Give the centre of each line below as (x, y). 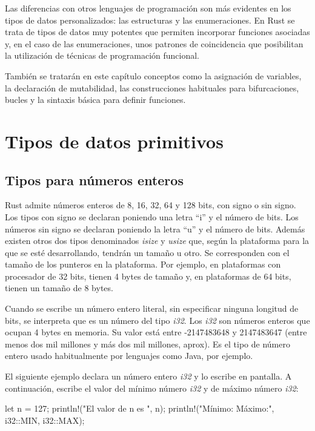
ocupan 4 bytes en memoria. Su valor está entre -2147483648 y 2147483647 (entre (156, 332)
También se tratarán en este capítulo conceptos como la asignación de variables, (153, 75)
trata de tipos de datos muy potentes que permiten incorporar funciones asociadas (157, 32)
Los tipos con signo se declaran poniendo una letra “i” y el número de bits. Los (152, 216)
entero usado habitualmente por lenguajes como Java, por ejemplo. (129, 356)
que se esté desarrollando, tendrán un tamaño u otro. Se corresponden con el (147, 252)
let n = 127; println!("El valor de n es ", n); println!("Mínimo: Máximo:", (140, 408)
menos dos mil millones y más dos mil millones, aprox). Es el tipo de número (148, 344)
